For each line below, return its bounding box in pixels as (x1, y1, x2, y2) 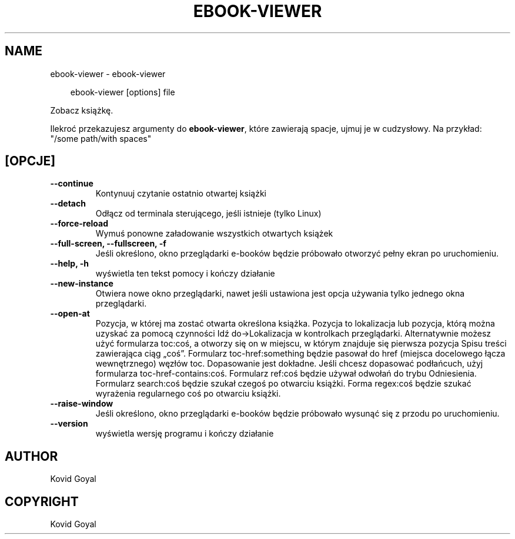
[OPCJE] (5, 154, 56, 169)
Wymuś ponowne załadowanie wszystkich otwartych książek (95, 228, 333, 239)
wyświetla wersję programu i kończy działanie (95, 428, 274, 439)
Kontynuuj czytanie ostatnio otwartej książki (95, 188, 266, 199)
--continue (50, 178, 93, 189)
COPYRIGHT (5, 494, 79, 509)
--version (50, 418, 88, 429)
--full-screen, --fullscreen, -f (50, 238, 166, 249)
